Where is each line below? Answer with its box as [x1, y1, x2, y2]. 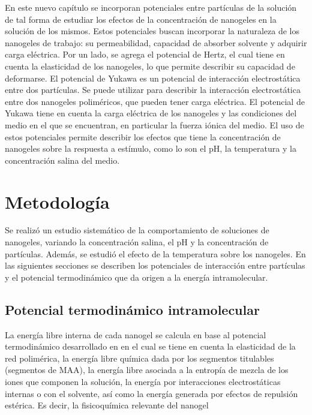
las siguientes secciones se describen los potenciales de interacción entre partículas [5, 259, 305, 272]
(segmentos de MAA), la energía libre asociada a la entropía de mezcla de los [5, 363, 289, 376]
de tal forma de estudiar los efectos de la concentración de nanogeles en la [5, 13, 277, 25]
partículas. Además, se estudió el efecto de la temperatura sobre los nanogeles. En [5, 247, 306, 260]
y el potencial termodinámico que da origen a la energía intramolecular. [5, 270, 268, 283]
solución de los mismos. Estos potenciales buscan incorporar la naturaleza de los [5, 25, 300, 37]
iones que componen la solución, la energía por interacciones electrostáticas [5, 375, 281, 387]
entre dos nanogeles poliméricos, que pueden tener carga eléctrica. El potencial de [5, 95, 305, 107]
